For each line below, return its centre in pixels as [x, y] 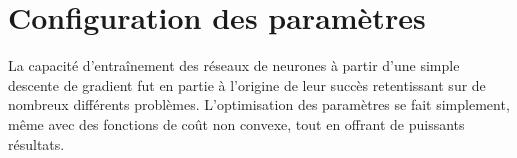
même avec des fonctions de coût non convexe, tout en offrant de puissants [236, 123]
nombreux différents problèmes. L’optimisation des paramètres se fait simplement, [259, 104]
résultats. [36, 143]
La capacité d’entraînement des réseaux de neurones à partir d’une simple [234, 65]
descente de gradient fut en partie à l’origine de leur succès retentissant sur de [247, 84]
